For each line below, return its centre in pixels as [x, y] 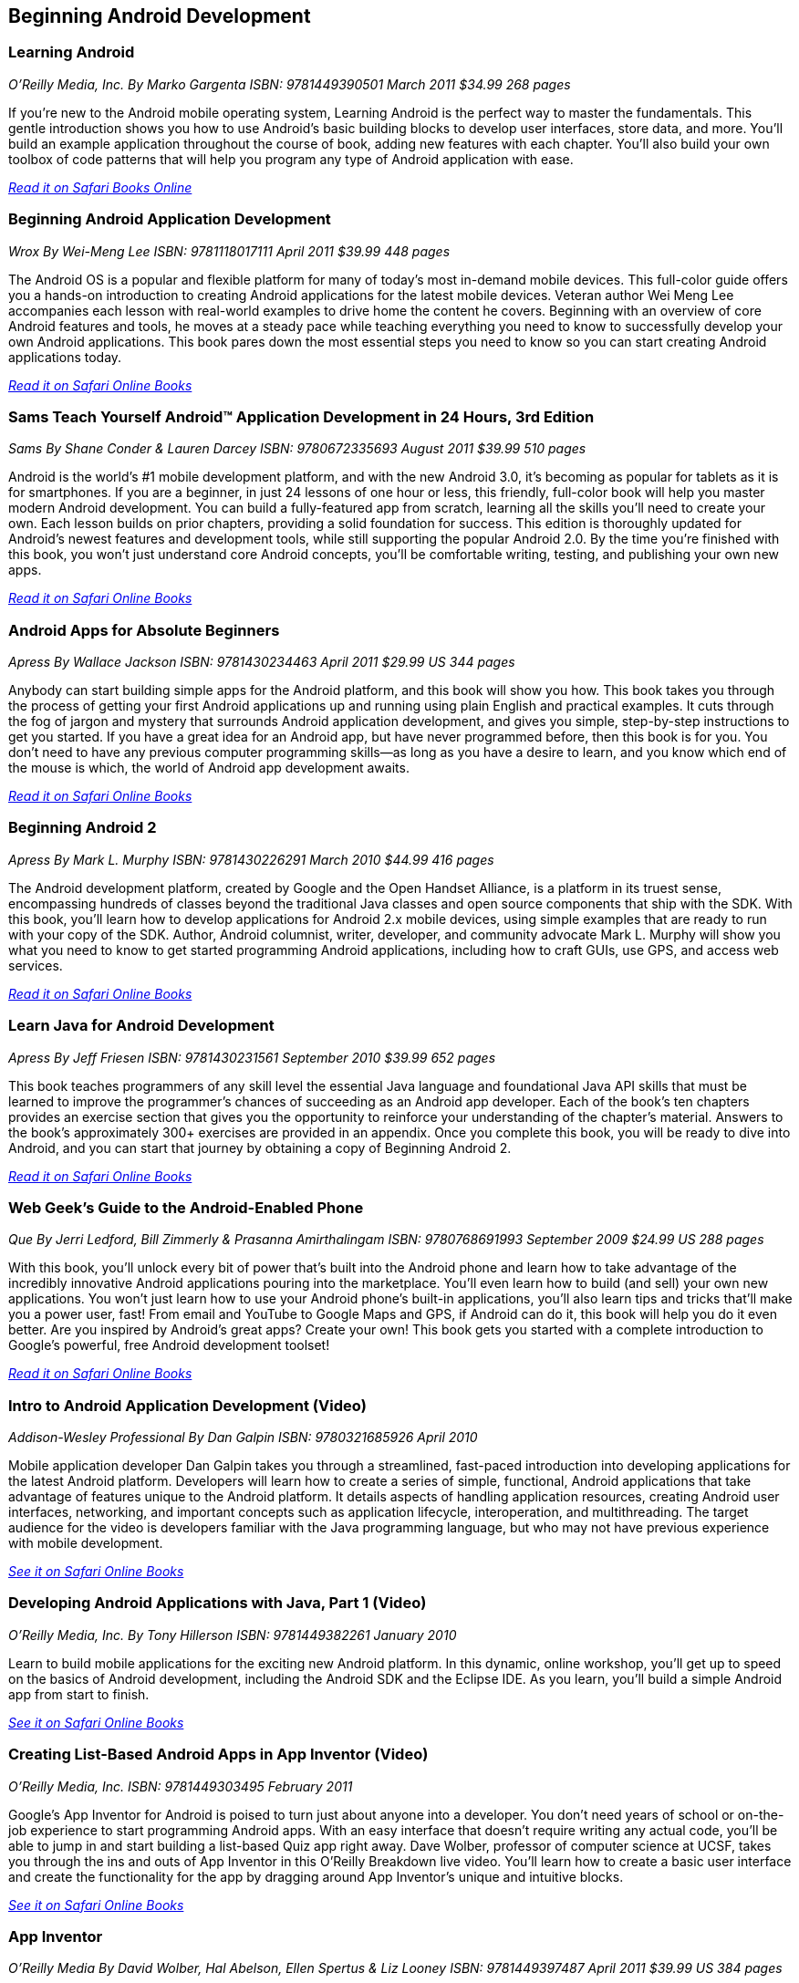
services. [36, 965]
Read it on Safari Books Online [100, 187]
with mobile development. [86, 1543]
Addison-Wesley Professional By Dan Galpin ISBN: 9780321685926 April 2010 [243, 1438]
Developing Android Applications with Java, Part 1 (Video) [218, 1603]
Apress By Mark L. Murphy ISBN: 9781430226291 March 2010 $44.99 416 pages [251, 859]
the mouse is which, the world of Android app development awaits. [209, 768]
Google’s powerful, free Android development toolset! [169, 1345]
